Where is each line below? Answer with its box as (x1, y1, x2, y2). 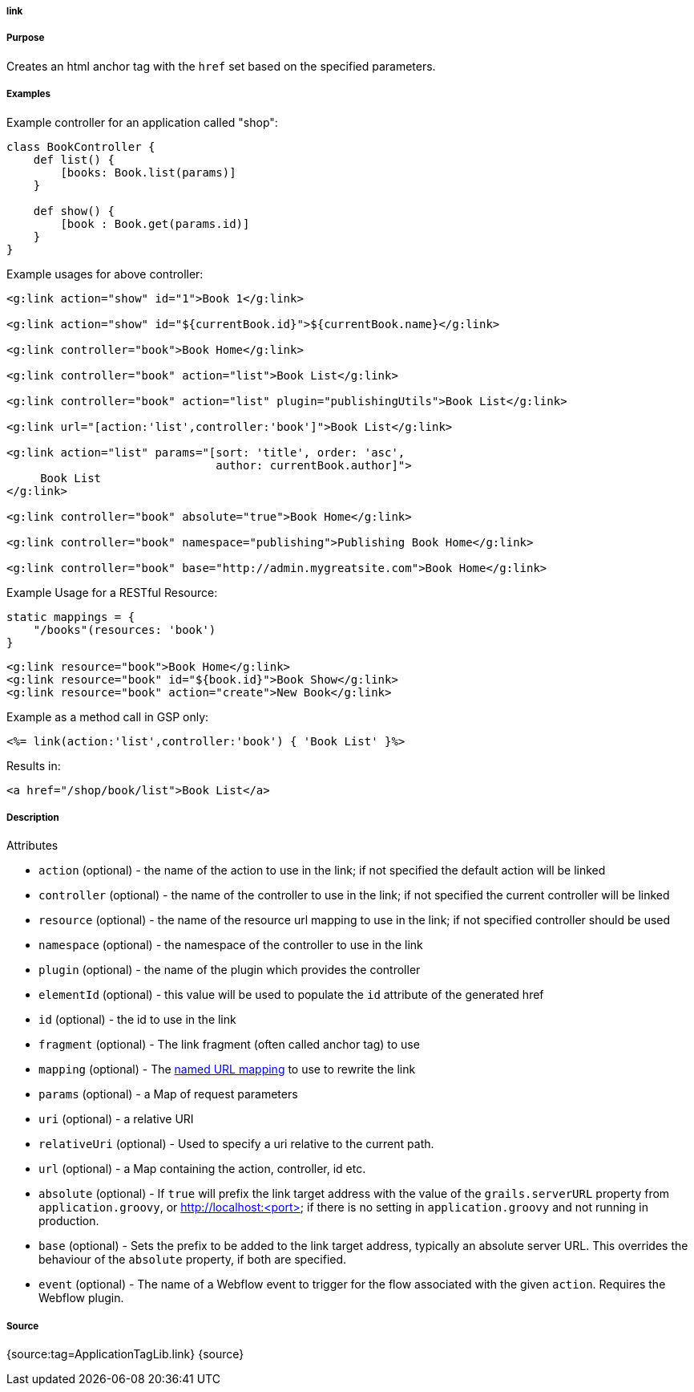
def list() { (33, 152, 115, 166)
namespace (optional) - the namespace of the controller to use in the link (38, 938, 423, 952)
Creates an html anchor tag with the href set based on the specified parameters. (6, 59, 436, 73)
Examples (6, 88, 50, 100)
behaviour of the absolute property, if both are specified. (38, 1252, 347, 1267)
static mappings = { (6, 610, 135, 623)
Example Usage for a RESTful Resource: (6, 585, 218, 599)
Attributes (6, 838, 59, 853)
